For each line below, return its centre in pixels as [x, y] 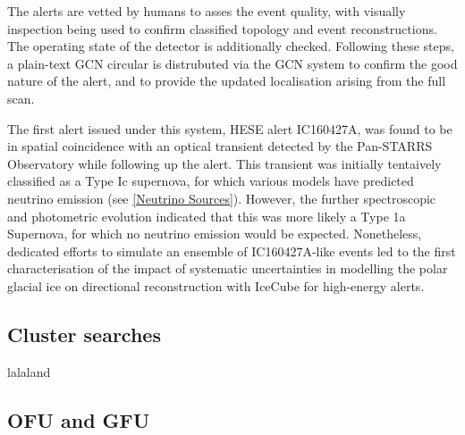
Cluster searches [84, 334]
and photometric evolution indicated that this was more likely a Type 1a [207, 216]
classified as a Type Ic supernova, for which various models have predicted [211, 181]
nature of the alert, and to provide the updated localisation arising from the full [227, 81]
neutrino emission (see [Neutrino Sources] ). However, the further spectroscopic [222, 198]
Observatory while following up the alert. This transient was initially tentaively [224, 163]
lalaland [29, 371]
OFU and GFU [79, 419]
